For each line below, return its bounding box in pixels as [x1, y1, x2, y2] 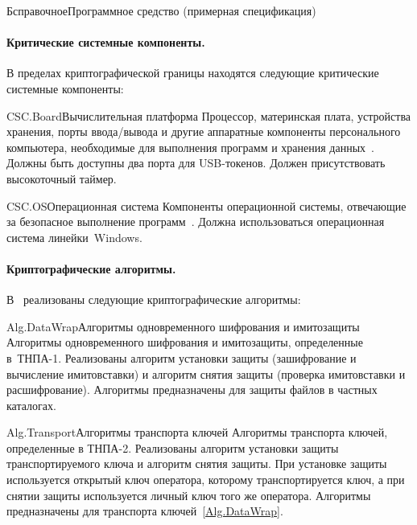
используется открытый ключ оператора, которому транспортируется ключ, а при [6, 471, 405, 488]
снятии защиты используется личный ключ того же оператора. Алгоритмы [6, 486, 371, 503]
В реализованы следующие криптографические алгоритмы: [6, 291, 301, 308]
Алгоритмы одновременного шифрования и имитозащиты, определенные [6, 334, 363, 351]
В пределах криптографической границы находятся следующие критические [6, 64, 379, 81]
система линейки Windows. [6, 228, 142, 245]
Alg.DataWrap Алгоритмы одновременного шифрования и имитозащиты [6, 318, 360, 334]
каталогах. [6, 396, 56, 413]
